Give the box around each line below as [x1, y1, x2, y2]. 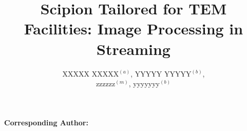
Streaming [97, 38, 170, 59]
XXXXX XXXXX [62, 68, 119, 79]
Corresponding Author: [4, 117, 88, 127]
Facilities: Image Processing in [24, 18, 243, 39]
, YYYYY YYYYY [130, 68, 192, 79]
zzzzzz [96, 78, 116, 89]
